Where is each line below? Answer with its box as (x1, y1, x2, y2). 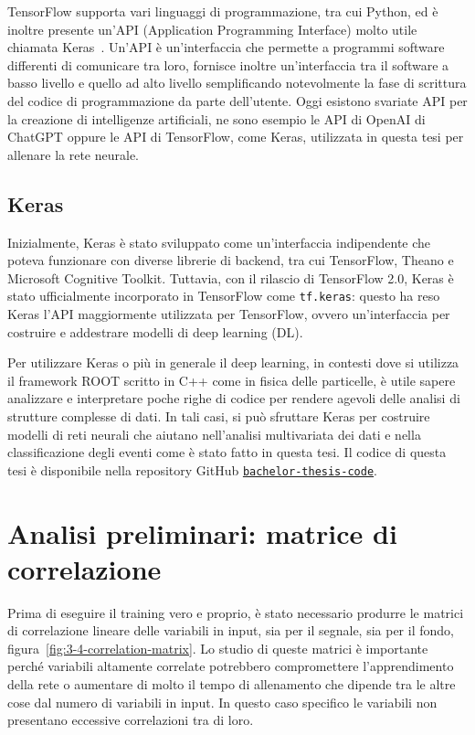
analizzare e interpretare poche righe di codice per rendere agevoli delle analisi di (7, 389, 460, 408)
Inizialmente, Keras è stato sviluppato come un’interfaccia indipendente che (7, 232, 431, 251)
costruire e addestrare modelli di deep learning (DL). (7, 322, 303, 341)
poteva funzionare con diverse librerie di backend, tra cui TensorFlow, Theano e (7, 250, 454, 270)
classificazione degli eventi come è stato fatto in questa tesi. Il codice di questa (7, 442, 447, 462)
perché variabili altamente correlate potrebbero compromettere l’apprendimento (7, 656, 454, 676)
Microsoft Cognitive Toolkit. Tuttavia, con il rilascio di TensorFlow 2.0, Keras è (7, 268, 454, 287)
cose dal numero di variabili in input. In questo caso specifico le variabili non (7, 692, 438, 711)
